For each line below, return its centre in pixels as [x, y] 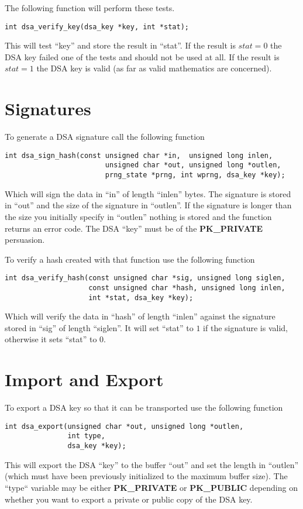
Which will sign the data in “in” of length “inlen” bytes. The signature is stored [148, 193]
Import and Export [84, 379]
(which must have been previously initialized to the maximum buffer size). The [146, 476]
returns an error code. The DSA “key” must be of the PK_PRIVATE [134, 228]
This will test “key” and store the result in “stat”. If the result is [120, 45]
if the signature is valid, [245, 327]
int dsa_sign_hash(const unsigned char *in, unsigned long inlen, [139, 155]
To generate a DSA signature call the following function [105, 137]
